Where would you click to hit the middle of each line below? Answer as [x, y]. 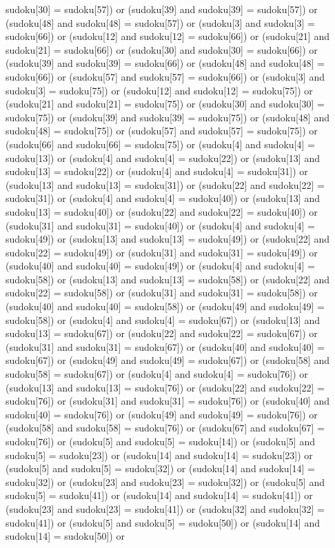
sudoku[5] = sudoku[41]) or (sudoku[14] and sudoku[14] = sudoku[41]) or [159, 495]
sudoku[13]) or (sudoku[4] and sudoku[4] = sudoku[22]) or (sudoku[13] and [163, 158]
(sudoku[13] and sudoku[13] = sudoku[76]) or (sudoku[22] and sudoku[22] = [165, 387]
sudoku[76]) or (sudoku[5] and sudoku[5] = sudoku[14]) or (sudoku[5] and [160, 441]
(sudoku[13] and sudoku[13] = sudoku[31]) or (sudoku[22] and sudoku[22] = [165, 184]
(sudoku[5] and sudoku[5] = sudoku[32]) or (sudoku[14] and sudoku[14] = [160, 468]
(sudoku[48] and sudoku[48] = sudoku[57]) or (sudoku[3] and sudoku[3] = [160, 22]
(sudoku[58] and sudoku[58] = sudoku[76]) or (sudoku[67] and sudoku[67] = [165, 428]
